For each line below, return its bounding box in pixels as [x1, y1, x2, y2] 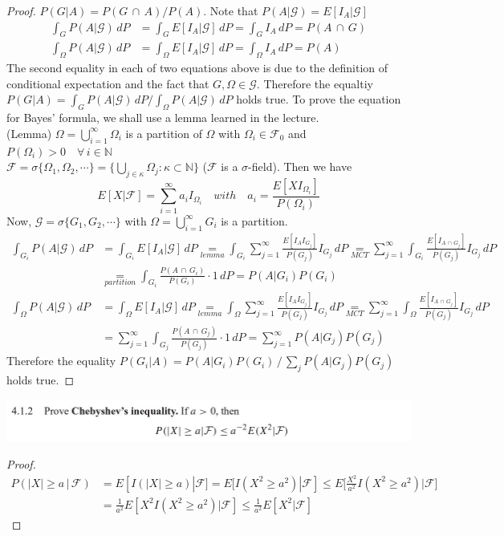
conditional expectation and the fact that [6, 75, 209, 91]
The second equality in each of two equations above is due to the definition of [6, 59, 388, 76]
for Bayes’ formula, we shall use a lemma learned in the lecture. [6, 109, 319, 126]
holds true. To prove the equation [236, 91, 401, 108]
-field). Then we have [248, 158, 352, 175]
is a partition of [125, 124, 202, 141]
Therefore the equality [6, 352, 116, 369]
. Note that [203, 2, 258, 18]
